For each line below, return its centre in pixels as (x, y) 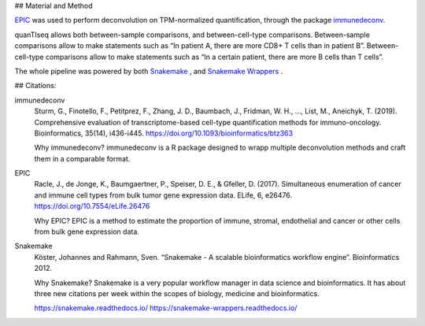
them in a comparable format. (82, 158)
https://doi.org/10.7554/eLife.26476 (92, 206)
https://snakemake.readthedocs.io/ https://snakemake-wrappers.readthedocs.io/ (166, 308)
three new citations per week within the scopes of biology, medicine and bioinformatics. (177, 293)
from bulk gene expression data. (87, 232)
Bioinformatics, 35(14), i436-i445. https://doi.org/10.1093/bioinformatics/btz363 (164, 133)
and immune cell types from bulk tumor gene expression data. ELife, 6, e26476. (163, 195)
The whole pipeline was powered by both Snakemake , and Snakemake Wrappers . (149, 71)
